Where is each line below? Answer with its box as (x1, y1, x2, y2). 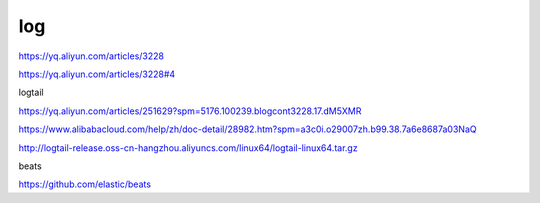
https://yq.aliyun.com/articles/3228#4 (18, 68, 176, 80)
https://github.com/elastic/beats (18, 178, 152, 190)
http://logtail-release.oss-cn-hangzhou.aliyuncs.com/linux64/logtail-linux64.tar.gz (18, 141, 359, 154)
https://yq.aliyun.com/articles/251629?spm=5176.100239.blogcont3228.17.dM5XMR (18, 105, 362, 117)
